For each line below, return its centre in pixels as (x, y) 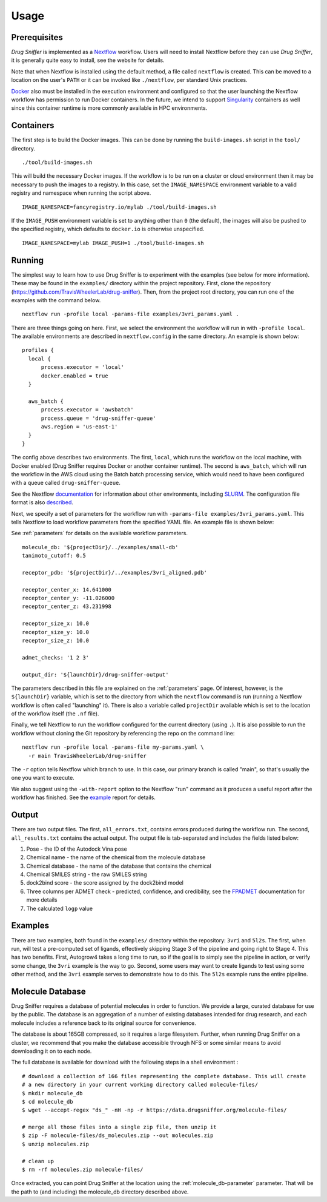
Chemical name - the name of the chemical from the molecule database (116, 857)
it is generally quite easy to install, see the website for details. (88, 60)
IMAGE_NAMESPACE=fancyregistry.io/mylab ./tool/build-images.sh (120, 207)
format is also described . (42, 502)
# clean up (38, 1161)
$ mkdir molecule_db (52, 1093)
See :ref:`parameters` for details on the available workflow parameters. (99, 533)
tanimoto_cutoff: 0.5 (54, 556)
